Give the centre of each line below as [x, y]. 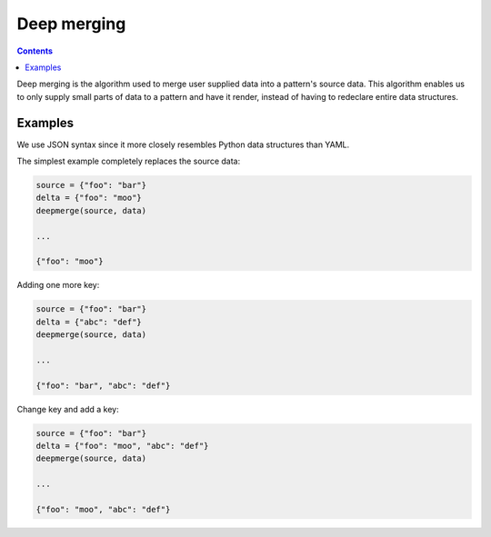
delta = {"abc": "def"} [89, 322]
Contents [35, 51]
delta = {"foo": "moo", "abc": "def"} [122, 446]
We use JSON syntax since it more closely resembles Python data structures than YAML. [183, 144]
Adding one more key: [58, 285]
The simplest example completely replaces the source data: [129, 161]
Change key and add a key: [68, 409]
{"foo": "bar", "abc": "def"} [103, 385]
